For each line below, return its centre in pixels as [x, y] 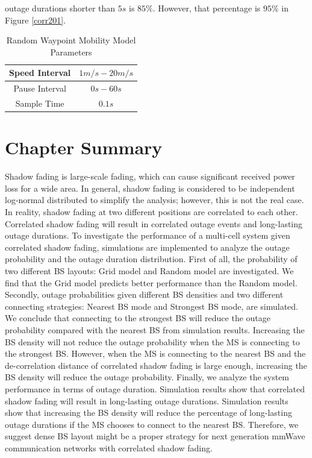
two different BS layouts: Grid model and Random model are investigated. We [149, 271]
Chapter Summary [84, 147]
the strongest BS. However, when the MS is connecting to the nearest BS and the [155, 353]
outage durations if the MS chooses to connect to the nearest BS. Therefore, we [152, 424]
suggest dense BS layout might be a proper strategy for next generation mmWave [155, 436]
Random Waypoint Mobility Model [71, 40]
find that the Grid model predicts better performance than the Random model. [151, 282]
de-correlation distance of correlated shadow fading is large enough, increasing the [156, 365]
